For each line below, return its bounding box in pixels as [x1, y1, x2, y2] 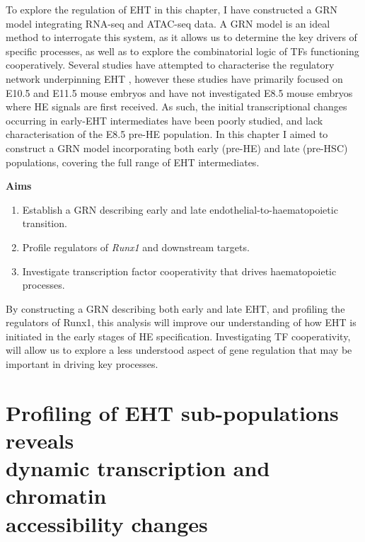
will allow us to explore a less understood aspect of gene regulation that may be [6, 342, 352, 357]
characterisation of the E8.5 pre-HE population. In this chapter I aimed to [6, 127, 328, 142]
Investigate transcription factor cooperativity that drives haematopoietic [22, 263, 337, 278]
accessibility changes [6, 509, 208, 538]
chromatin [6, 481, 107, 510]
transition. [22, 216, 67, 231]
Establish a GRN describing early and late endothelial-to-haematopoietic [22, 202, 338, 217]
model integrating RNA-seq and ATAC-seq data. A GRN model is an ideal [6, 16, 330, 30]
